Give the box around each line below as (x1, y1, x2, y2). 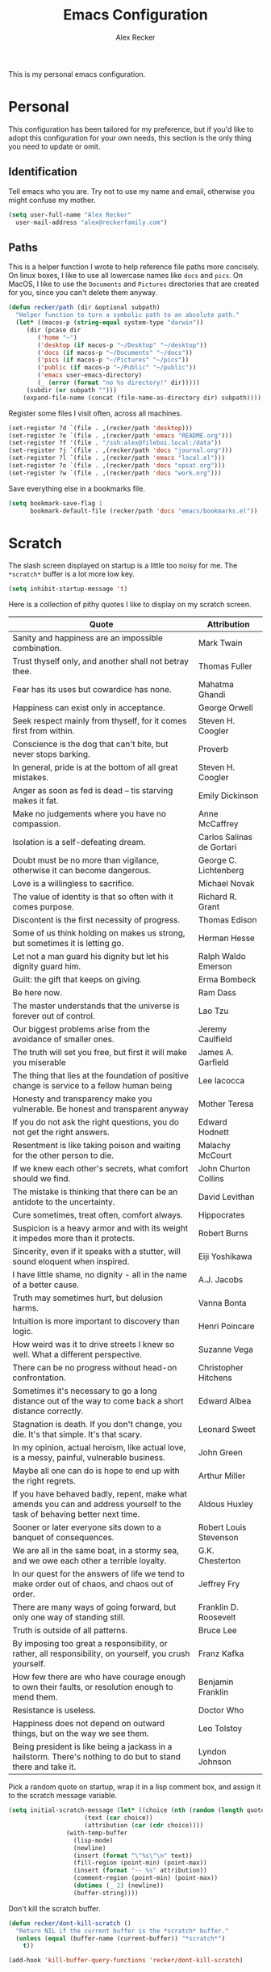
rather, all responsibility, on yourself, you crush (12, 1648, 190, 1659)
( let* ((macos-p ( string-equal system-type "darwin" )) (15, 319, 204, 327)
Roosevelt (198, 1611, 236, 1623)
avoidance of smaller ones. (12, 1033, 115, 1045)
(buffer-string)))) (73, 1889, 139, 1897)
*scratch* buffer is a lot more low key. (8, 569, 135, 579)
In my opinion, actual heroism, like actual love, (12, 1442, 186, 1453)
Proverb (198, 744, 229, 755)
